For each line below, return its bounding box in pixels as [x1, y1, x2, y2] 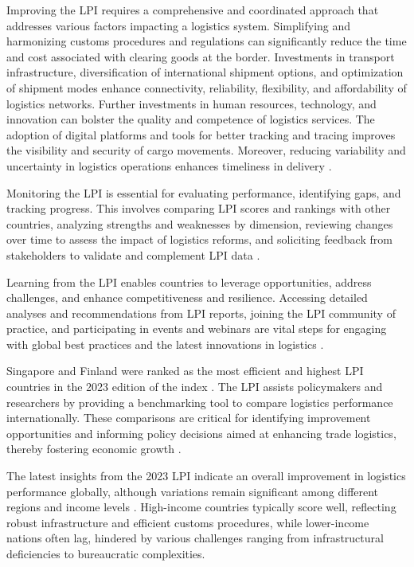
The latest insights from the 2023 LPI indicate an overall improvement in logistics [6, 467, 406, 484]
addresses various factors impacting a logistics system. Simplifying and [6, 17, 351, 33]
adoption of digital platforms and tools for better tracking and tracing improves [6, 126, 396, 143]
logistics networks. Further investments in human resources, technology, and [6, 95, 377, 111]
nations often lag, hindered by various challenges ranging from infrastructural [6, 530, 384, 546]
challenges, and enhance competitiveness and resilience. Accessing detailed [6, 289, 368, 306]
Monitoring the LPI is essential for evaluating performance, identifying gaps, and [6, 184, 401, 201]
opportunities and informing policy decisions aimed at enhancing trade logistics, [6, 424, 396, 441]
